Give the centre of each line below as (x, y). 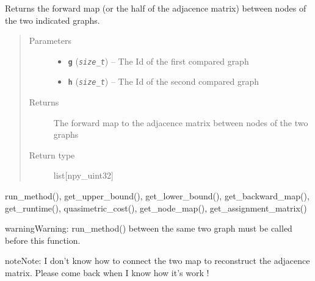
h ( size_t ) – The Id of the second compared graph (163, 81)
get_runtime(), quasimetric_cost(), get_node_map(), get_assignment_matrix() (156, 208)
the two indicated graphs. (52, 20)
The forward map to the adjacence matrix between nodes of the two (181, 122)
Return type (52, 155)
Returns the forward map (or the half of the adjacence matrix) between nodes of (156, 8)
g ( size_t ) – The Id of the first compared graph (158, 61)
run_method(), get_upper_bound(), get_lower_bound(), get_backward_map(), (157, 196)
